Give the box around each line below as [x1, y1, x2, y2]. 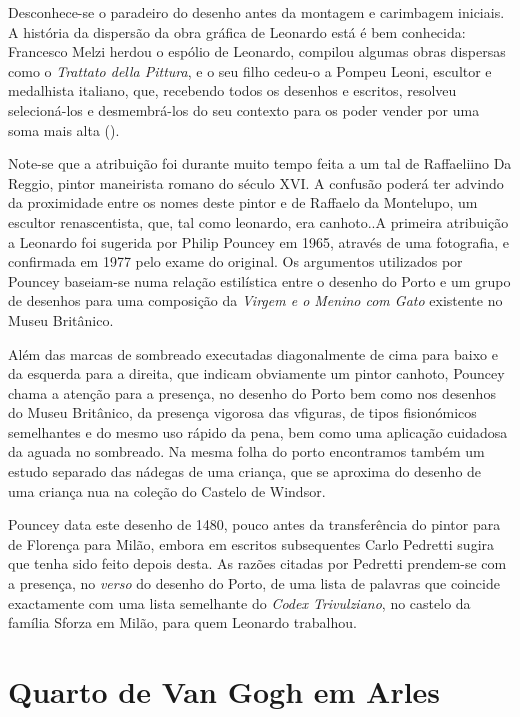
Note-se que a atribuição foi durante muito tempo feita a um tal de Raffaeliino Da [8, 153, 512, 174]
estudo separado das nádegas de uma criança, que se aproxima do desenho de [8, 461, 482, 482]
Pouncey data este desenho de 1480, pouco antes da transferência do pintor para [8, 514, 501, 535]
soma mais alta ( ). [8, 119, 120, 140]
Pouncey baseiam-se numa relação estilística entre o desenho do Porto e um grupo [8, 270, 511, 291]
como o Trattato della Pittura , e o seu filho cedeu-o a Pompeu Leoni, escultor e [8, 60, 492, 81]
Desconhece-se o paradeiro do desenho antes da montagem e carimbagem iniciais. [8, 2, 505, 22]
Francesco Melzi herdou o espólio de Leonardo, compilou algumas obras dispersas [8, 41, 506, 62]
